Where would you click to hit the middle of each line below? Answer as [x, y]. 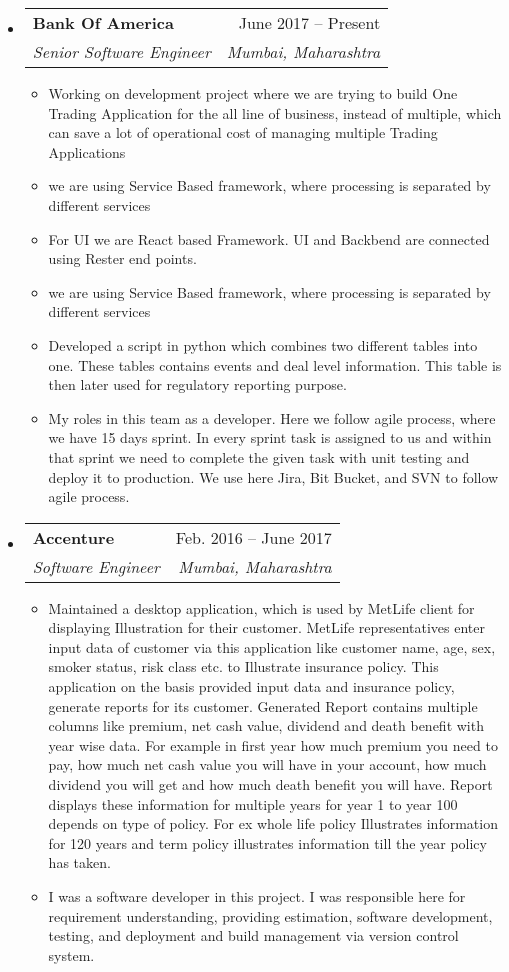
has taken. [79, 862]
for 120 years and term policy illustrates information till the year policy [267, 842]
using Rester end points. [122, 258]
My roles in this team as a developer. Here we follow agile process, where [272, 417]
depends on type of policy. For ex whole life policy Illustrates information [273, 823]
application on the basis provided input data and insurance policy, [251, 686]
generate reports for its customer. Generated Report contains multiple [263, 705]
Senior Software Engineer [121, 51]
